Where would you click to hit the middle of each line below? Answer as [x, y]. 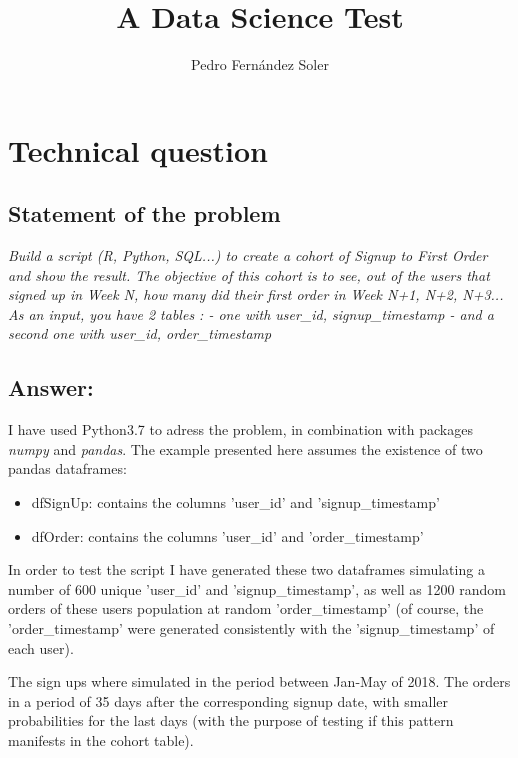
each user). [41, 647]
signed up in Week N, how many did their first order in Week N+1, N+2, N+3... [256, 294]
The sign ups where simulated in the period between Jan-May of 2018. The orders [259, 681]
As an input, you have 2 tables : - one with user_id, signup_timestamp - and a [251, 313]
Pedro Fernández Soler [260, 64]
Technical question [138, 149]
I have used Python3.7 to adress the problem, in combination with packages [240, 429]
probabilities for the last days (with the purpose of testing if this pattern [231, 720]
